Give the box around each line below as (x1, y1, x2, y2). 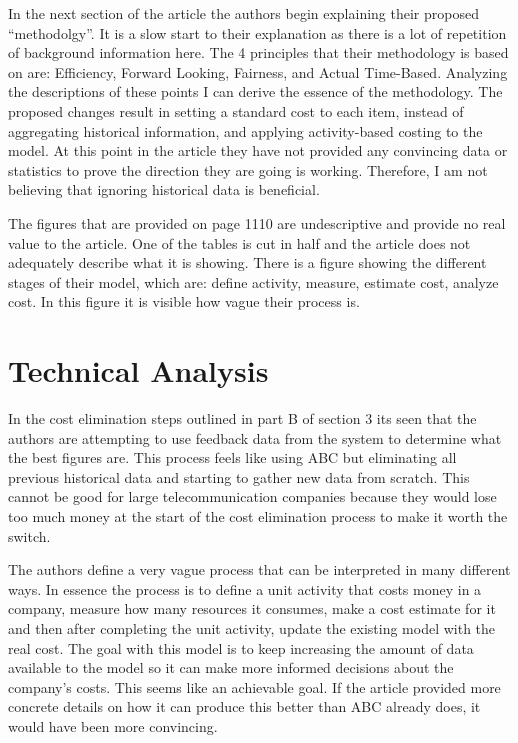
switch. (8, 525, 51, 546)
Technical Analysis (8, 350, 269, 391)
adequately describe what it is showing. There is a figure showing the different (8, 252, 487, 273)
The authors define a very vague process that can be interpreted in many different (8, 559, 511, 580)
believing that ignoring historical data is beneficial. (8, 179, 320, 200)
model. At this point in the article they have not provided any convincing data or (8, 140, 508, 161)
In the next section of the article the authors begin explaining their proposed (8, 3, 479, 23)
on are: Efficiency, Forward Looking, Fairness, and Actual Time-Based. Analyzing (8, 61, 508, 82)
